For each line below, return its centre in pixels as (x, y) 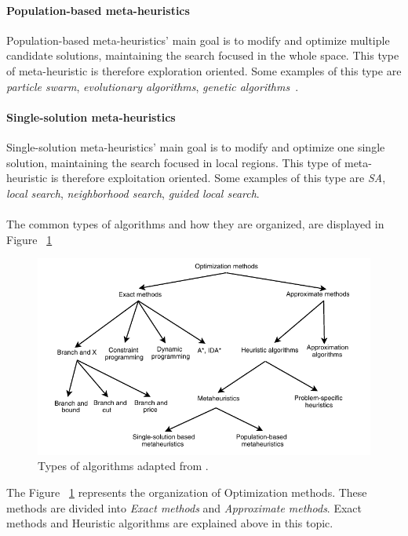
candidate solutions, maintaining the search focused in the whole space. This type (203, 55)
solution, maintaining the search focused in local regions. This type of (174, 162)
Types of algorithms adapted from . (123, 466)
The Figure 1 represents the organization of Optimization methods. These (187, 492)
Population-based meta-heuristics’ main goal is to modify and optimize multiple (198, 40)
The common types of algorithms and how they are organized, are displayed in (195, 223)
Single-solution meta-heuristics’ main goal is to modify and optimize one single (196, 146)
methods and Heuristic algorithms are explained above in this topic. (170, 523)
